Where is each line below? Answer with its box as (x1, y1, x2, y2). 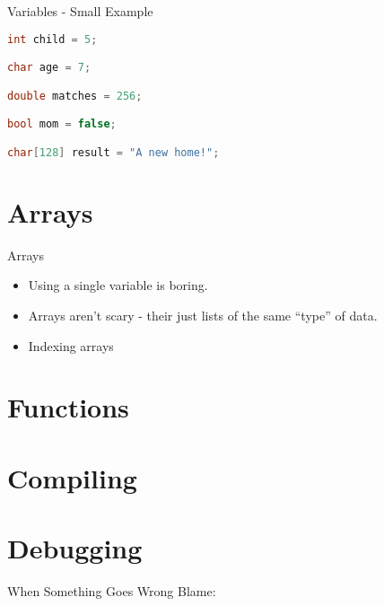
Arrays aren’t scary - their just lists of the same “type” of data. (28, 305, 378, 324)
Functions (7, 389, 129, 426)
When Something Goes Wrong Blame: (7, 581, 216, 600)
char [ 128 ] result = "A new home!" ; (7, 145, 220, 159)
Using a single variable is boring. (28, 276, 208, 294)
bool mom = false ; (7, 118, 117, 131)
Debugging (7, 530, 143, 566)
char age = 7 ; (7, 61, 92, 75)
